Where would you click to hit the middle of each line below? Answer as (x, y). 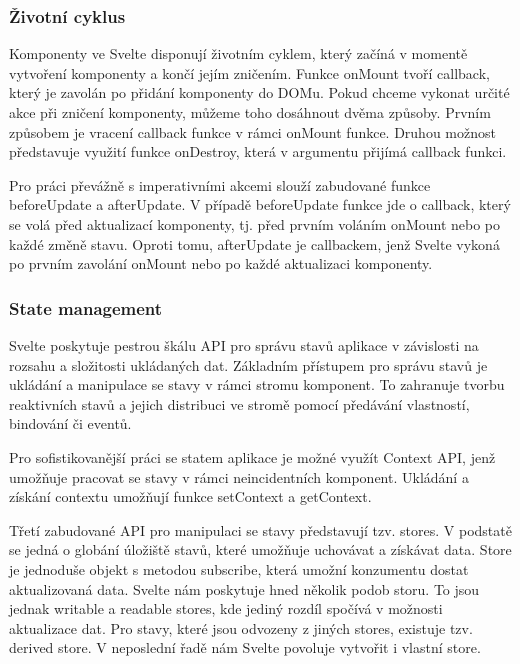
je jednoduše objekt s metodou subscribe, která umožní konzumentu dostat (239, 568)
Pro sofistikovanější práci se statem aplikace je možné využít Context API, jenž (252, 456)
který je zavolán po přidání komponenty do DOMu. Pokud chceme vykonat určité (259, 92)
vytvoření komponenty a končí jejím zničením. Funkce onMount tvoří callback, (249, 72)
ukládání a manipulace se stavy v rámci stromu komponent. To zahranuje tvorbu (257, 384)
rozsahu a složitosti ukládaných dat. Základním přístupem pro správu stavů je (248, 364)
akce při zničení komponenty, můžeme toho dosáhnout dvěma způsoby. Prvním (250, 112)
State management (86, 307)
